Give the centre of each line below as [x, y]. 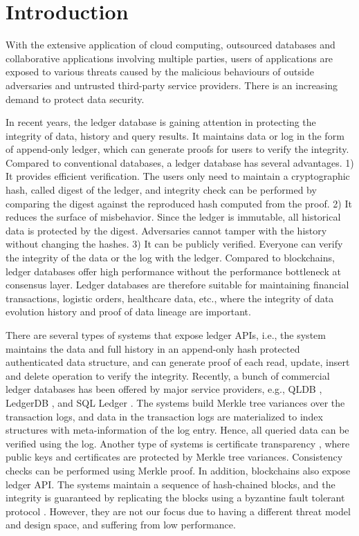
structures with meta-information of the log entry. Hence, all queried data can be [177, 430]
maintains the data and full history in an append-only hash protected [153, 348]
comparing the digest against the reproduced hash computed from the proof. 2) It [179, 203]
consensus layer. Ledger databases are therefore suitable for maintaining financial [177, 285]
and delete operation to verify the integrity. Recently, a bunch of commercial [168, 375]
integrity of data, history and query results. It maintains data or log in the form [175, 135]
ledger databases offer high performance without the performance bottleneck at [173, 271]
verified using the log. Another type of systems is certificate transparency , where [178, 443]
